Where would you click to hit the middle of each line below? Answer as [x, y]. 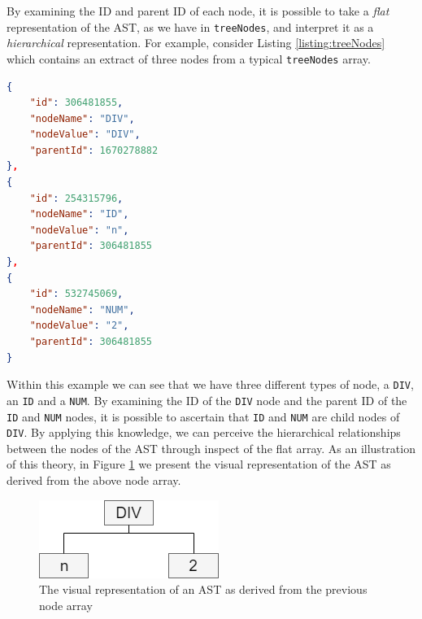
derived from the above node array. [94, 480]
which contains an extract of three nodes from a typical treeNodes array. [189, 58]
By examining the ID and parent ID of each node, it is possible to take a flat [198, 11]
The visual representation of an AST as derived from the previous [203, 589]
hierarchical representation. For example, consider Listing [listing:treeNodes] [196, 43]
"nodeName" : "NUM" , [82, 309]
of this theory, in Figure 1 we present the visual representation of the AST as [199, 464]
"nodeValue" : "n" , [79, 230]
